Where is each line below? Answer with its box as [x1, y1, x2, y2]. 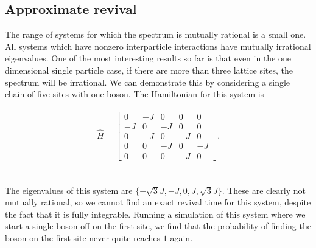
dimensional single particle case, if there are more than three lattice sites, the [5, 63, 293, 76]
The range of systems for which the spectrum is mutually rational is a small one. [5, 28, 306, 41]
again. [170, 232, 193, 244]
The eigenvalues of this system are [5, 184, 133, 196]
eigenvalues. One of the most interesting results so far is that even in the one [5, 52, 291, 64]
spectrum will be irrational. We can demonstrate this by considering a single [5, 75, 290, 88]
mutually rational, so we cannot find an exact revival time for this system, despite [5, 196, 311, 208]
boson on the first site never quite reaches [5, 232, 161, 244]
